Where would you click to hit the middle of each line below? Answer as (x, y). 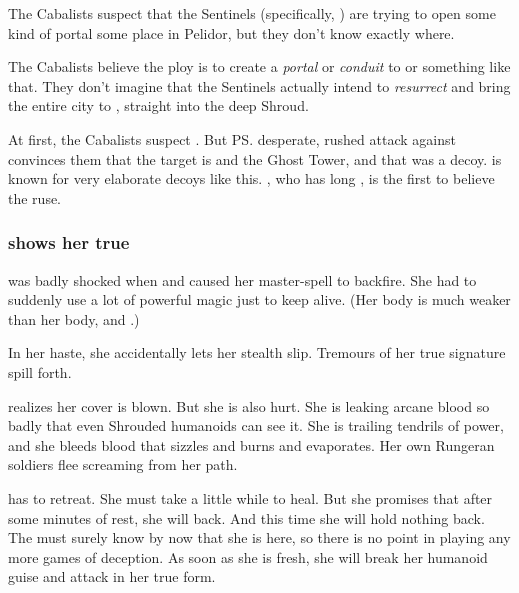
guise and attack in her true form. (112, 576)
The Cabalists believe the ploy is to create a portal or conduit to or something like (259, 66)
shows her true (69, 242)
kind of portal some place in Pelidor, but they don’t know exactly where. (231, 32)
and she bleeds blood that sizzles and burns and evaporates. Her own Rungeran (251, 444)
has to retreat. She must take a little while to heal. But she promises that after (250, 497)
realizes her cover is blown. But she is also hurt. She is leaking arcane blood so (249, 405)
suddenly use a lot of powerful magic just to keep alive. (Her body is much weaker (259, 299)
